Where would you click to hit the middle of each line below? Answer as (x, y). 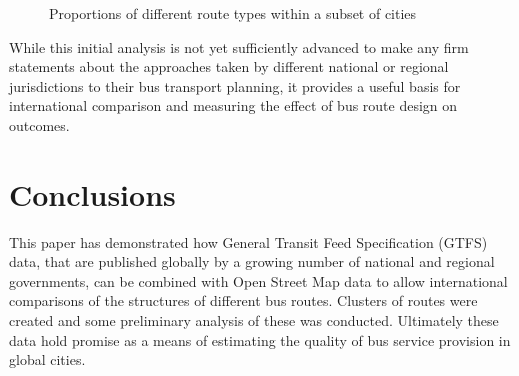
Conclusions (92, 193)
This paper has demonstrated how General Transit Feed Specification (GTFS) (248, 241)
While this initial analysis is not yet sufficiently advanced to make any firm (239, 46)
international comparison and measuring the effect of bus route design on (233, 105)
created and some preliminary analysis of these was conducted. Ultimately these (254, 320)
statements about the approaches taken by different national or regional (229, 66)
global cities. (47, 359)
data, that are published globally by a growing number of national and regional (252, 261)
